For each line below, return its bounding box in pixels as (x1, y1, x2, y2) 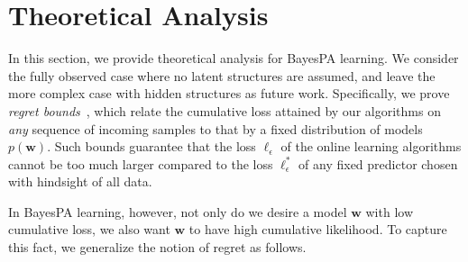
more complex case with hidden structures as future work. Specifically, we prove (8, 84, 450, 103)
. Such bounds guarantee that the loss (47, 137, 256, 156)
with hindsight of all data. (8, 172, 152, 191)
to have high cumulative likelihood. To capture (188, 220, 447, 239)
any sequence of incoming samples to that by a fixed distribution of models (8, 119, 423, 138)
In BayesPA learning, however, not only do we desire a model (8, 202, 347, 221)
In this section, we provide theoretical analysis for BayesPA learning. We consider (8, 49, 459, 68)
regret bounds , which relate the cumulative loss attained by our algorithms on (8, 101, 441, 120)
